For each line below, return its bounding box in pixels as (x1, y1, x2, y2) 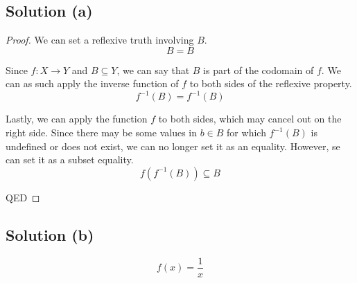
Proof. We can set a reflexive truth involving (6, 33, 194, 47)
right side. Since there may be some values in (6, 125, 197, 140)
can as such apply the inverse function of (6, 76, 179, 91)
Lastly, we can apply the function (6, 111, 148, 126)
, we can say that (116, 62, 190, 77)
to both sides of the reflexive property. (189, 76, 352, 91)
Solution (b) (6, 223, 94, 245)
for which (227, 125, 266, 140)
